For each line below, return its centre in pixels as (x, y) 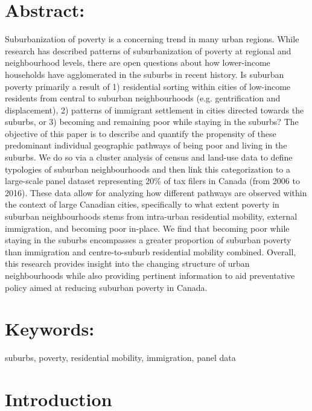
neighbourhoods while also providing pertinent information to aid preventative (150, 275)
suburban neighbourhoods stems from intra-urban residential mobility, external (151, 216)
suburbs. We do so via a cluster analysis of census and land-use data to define (149, 157)
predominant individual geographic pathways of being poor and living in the (146, 145)
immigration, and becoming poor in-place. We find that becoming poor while (147, 228)
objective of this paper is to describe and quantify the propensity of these (141, 133)
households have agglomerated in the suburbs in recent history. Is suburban (145, 74)
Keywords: (50, 329)
